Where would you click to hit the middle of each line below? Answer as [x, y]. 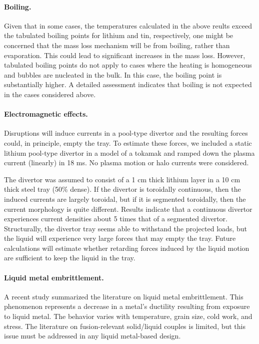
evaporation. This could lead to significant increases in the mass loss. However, [125, 55]
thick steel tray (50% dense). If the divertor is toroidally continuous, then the [122, 189]
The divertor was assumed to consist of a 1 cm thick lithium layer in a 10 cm [122, 179]
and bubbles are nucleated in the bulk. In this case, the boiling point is [113, 74]
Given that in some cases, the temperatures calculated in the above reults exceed [128, 25]
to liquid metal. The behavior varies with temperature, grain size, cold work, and [128, 316]
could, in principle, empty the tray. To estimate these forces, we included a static [128, 142]
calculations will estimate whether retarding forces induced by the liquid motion [127, 248]
